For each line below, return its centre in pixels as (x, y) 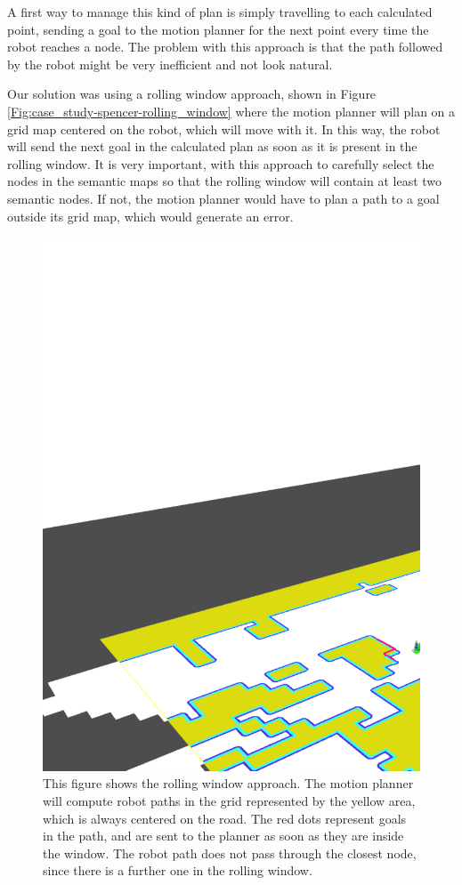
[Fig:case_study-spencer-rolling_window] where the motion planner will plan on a (231, 111)
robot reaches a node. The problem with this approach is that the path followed (225, 47)
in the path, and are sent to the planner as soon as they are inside (223, 836)
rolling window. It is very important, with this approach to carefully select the (221, 163)
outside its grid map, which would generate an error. (150, 216)
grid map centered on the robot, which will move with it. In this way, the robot (224, 129)
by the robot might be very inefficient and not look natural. (170, 64)
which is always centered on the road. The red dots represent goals (225, 818)
